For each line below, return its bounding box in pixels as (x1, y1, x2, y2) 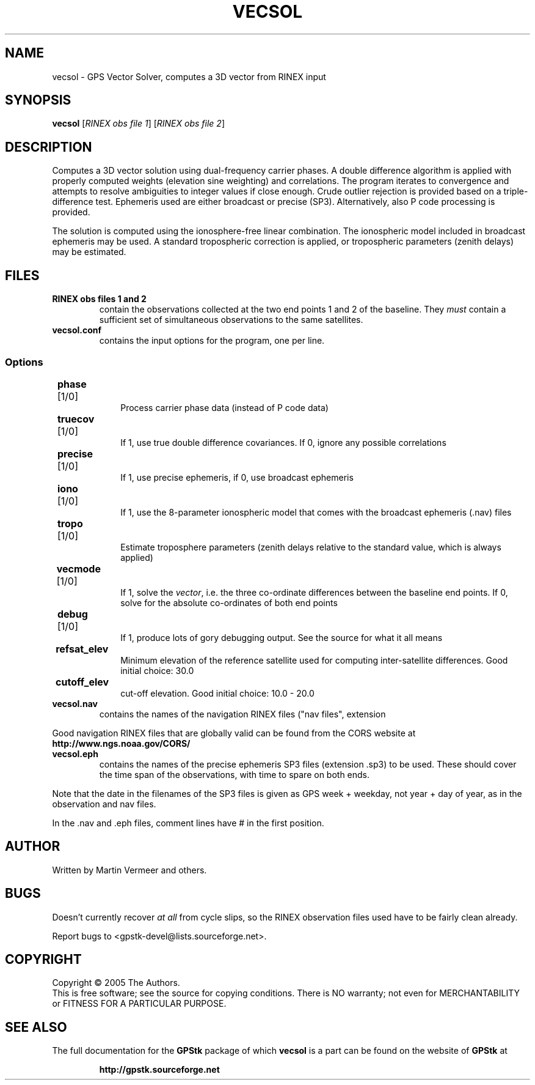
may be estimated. (52, 246, 126, 257)
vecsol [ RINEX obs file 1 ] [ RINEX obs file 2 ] (52, 118, 225, 129)
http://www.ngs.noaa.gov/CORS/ (52, 738, 191, 749)
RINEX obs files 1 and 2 (52, 294, 147, 305)
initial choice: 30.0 (120, 665, 194, 676)
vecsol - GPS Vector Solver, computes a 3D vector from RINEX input (52, 71, 326, 82)
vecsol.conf (52, 325, 102, 336)
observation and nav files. (52, 798, 156, 809)
